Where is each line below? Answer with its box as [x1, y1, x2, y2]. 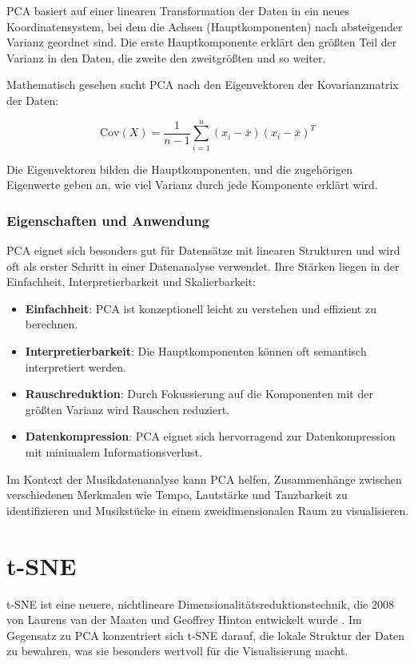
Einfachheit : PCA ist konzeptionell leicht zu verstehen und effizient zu [25, 300, 376, 316]
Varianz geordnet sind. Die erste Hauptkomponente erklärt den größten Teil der [6, 34, 397, 50]
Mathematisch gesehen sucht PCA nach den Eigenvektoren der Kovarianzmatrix [6, 76, 399, 93]
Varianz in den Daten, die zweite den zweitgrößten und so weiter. [6, 49, 326, 66]
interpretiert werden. [25, 358, 126, 375]
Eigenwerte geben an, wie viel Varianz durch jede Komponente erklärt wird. [6, 176, 378, 193]
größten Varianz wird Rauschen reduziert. [25, 400, 230, 417]
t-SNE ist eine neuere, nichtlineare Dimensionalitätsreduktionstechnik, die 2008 [6, 595, 394, 612]
